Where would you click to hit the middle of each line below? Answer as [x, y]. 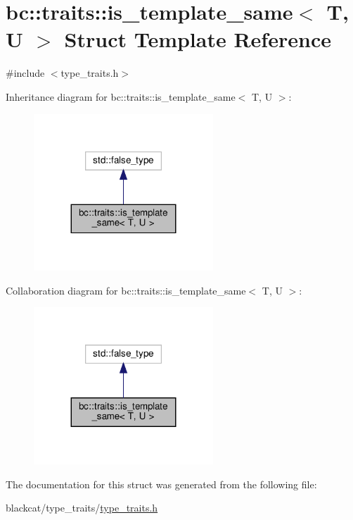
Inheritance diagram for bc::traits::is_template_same [121, 96]
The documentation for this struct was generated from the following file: [161, 484]
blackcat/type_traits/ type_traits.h [82, 508]
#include [25, 73]
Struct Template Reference [198, 39]
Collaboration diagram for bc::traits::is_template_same [126, 290]
